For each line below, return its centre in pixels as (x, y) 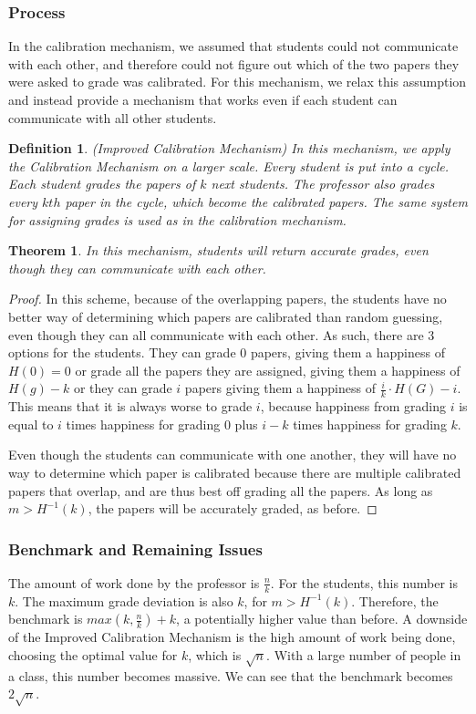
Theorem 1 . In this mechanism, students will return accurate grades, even (218, 250)
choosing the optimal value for (93, 654)
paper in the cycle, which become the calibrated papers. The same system (266, 201)
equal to (31, 424)
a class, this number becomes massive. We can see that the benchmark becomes (231, 675)
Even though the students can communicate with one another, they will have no (233, 455)
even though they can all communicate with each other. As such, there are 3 (222, 334)
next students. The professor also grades (323, 184)
